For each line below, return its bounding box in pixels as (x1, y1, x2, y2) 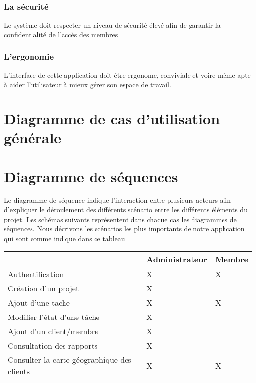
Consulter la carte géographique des (8, 354, 131, 366)
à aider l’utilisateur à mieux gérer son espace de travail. (4, 79, 171, 90)
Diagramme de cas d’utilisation (4, 108, 220, 128)
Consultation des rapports (8, 340, 98, 351)
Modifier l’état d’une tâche (8, 311, 100, 323)
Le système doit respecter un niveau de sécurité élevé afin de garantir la (4, 20, 221, 30)
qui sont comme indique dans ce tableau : (4, 233, 129, 243)
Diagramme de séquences (4, 166, 178, 186)
